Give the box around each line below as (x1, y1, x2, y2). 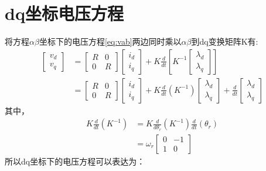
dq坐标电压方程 (5, 1, 124, 25)
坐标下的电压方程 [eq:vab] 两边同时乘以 (39, 35, 182, 48)
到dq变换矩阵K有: (191, 35, 258, 48)
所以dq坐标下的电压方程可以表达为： (5, 155, 145, 167)
